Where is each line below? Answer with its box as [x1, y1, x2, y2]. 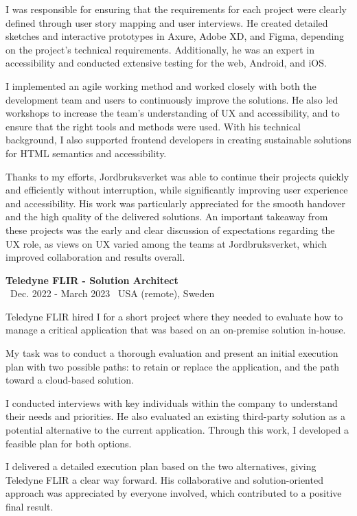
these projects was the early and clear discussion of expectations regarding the [5, 222, 335, 237]
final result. [5, 500, 54, 513]
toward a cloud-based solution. [5, 373, 134, 387]
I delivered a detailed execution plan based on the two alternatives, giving [5, 459, 316, 473]
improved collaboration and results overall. [5, 250, 185, 264]
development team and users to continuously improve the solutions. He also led [5, 92, 338, 106]
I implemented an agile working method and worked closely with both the [5, 78, 316, 93]
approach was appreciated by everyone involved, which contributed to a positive [5, 486, 342, 500]
